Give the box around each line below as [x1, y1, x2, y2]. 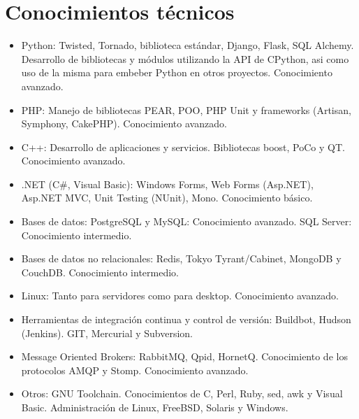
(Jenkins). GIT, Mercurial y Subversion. [21, 325, 193, 340]
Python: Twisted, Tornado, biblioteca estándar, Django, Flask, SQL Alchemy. [21, 38, 354, 52]
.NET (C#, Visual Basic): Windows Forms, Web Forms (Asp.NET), [21, 176, 314, 191]
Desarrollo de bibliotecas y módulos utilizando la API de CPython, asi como [21, 51, 349, 66]
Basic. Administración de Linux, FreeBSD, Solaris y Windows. [21, 400, 288, 414]
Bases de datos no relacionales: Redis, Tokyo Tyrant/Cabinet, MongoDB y [21, 251, 342, 266]
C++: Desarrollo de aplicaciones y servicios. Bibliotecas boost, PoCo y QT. [21, 139, 345, 154]
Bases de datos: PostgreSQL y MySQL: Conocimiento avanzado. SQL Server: [21, 214, 352, 229]
